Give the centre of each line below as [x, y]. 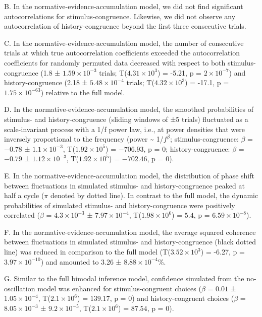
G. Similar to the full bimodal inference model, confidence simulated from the [124, 278]
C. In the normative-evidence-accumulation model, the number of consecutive [124, 43]
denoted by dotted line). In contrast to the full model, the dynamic [154, 195]
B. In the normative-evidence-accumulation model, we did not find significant [124, 6]
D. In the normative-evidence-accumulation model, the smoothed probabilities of [129, 109]
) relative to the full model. [83, 92]
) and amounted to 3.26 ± [81, 261]
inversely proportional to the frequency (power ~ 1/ [84, 139]
